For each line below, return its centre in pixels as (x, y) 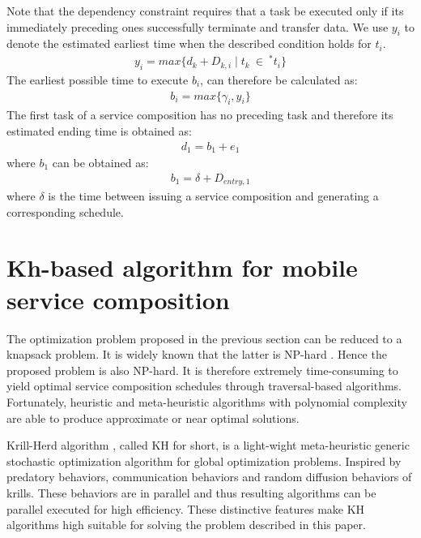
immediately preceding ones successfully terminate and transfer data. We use (198, 26)
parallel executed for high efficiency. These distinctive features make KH (186, 508)
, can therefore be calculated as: (279, 79)
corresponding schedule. (65, 211)
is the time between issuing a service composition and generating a (213, 196)
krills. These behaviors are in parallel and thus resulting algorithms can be (191, 492)
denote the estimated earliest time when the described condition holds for (189, 43)
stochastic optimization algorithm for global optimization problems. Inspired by (204, 461)
